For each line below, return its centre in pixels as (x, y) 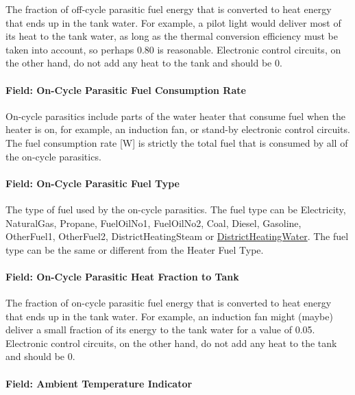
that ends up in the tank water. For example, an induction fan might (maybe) (169, 316)
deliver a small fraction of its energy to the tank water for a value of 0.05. (160, 330)
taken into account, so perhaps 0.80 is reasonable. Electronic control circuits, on (173, 49)
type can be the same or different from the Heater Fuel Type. (135, 249)
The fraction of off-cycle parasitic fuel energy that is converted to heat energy (169, 9)
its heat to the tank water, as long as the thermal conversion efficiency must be (172, 36)
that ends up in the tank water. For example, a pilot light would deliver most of (173, 22)
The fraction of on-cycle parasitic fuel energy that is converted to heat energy (169, 303)
